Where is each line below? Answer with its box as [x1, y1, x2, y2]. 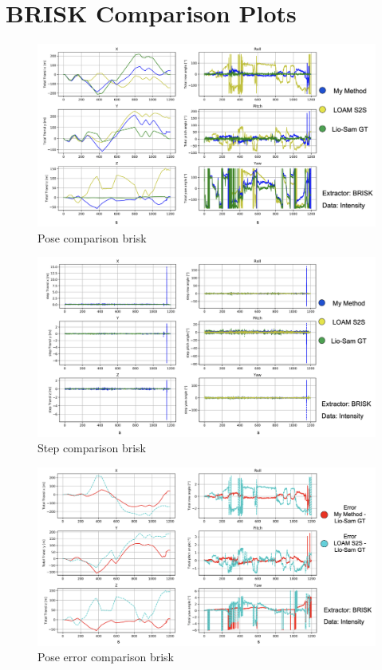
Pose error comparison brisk [37, 648, 174, 665]
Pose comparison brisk [37, 229, 147, 246]
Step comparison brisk [37, 439, 146, 456]
